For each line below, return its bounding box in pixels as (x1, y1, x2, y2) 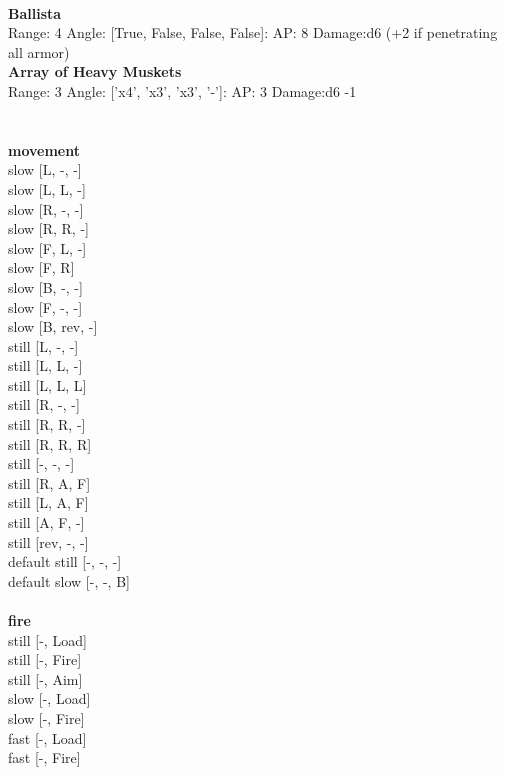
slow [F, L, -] (8, 237, 87, 258)
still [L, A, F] (8, 492, 89, 513)
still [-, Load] (8, 629, 87, 650)
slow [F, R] (8, 257, 75, 278)
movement (8, 139, 80, 160)
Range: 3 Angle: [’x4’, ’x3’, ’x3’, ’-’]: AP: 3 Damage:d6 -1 (8, 80, 357, 101)
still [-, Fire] (8, 649, 82, 670)
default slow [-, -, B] (8, 570, 130, 591)
